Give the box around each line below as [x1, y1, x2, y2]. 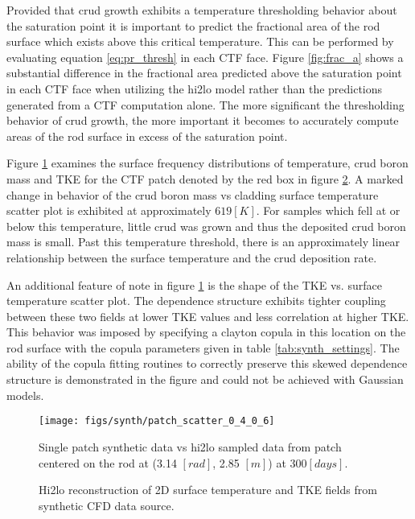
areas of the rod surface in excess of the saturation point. [6, 127, 288, 144]
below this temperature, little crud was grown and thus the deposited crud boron [6, 217, 406, 234]
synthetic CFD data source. [39, 496, 175, 513]
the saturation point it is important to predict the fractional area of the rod [6, 17, 380, 34]
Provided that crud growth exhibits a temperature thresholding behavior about [6, 2, 397, 18]
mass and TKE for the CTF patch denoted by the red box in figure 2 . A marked [6, 170, 404, 187]
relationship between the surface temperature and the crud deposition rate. [6, 249, 377, 266]
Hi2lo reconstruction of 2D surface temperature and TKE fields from [39, 481, 377, 498]
